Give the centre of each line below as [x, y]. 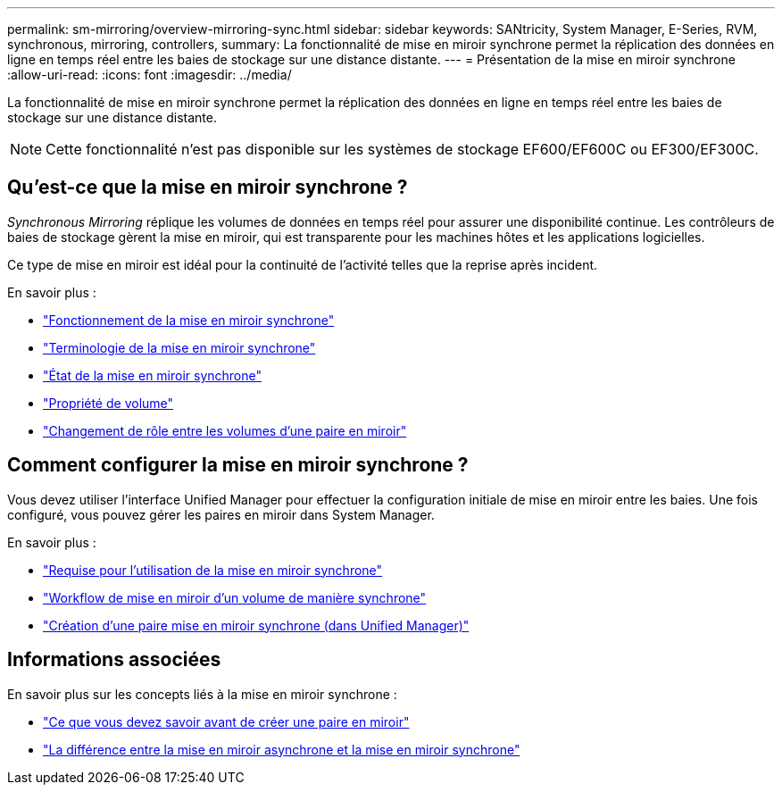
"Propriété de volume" [108, 403]
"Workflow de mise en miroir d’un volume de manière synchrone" [235, 597]
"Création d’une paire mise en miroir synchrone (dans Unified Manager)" [256, 625]
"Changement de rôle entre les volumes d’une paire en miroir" [225, 430]
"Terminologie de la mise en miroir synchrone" [179, 347]
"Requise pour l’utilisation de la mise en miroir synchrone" [213, 570]
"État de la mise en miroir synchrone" [153, 375]
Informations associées [114, 660]
